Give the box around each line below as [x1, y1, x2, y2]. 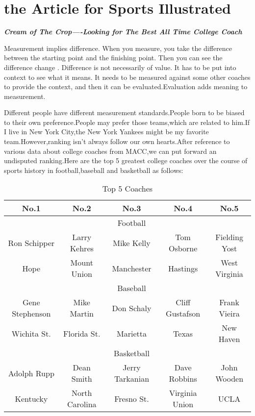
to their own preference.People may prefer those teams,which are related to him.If [4, 117, 250, 127]
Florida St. [63, 327, 101, 339]
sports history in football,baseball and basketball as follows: [4, 165, 183, 175]
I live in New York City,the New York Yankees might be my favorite [4, 126, 209, 137]
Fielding [215, 231, 243, 243]
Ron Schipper [8, 237, 55, 248]
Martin [70, 308, 94, 319]
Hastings [168, 262, 198, 274]
